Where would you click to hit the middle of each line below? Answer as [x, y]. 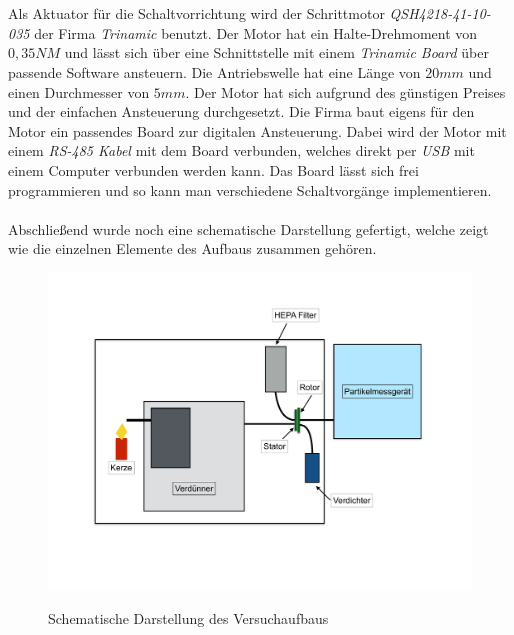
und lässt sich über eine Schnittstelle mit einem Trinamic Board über [276, 52]
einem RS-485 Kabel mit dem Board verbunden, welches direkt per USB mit [241, 150]
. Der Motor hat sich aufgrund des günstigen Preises [345, 91]
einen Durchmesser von [79, 91]
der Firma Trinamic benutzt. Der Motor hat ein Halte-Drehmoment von [256, 32]
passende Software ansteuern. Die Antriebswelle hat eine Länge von [214, 71]
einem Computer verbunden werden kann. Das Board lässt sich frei [213, 169]
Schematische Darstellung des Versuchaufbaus [188, 618]
